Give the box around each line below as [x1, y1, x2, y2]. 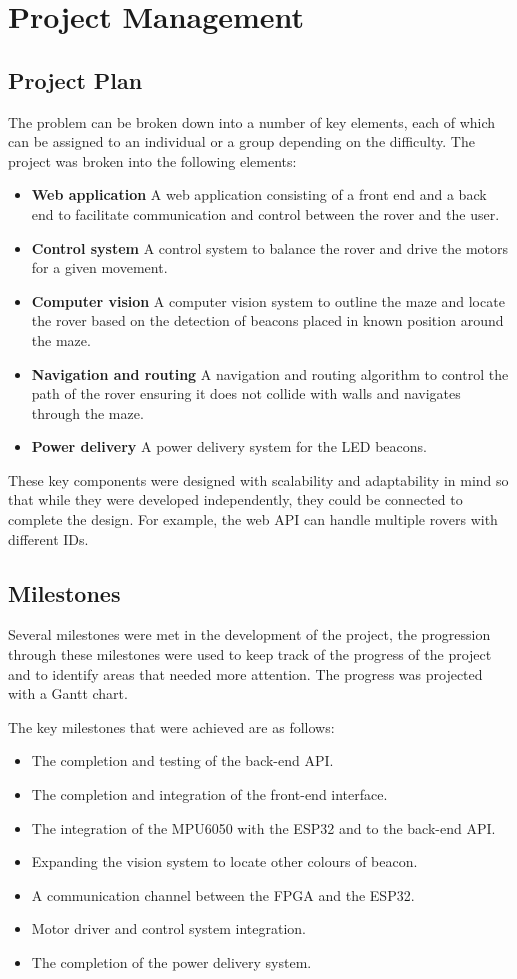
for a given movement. [31, 257, 168, 278]
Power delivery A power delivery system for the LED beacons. [31, 436, 427, 457]
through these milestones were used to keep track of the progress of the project [8, 644, 492, 665]
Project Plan [8, 64, 143, 95]
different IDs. [8, 528, 89, 549]
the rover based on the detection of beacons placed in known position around [31, 310, 504, 331]
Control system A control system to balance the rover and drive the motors [31, 237, 509, 258]
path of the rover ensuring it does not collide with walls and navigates [31, 383, 461, 404]
